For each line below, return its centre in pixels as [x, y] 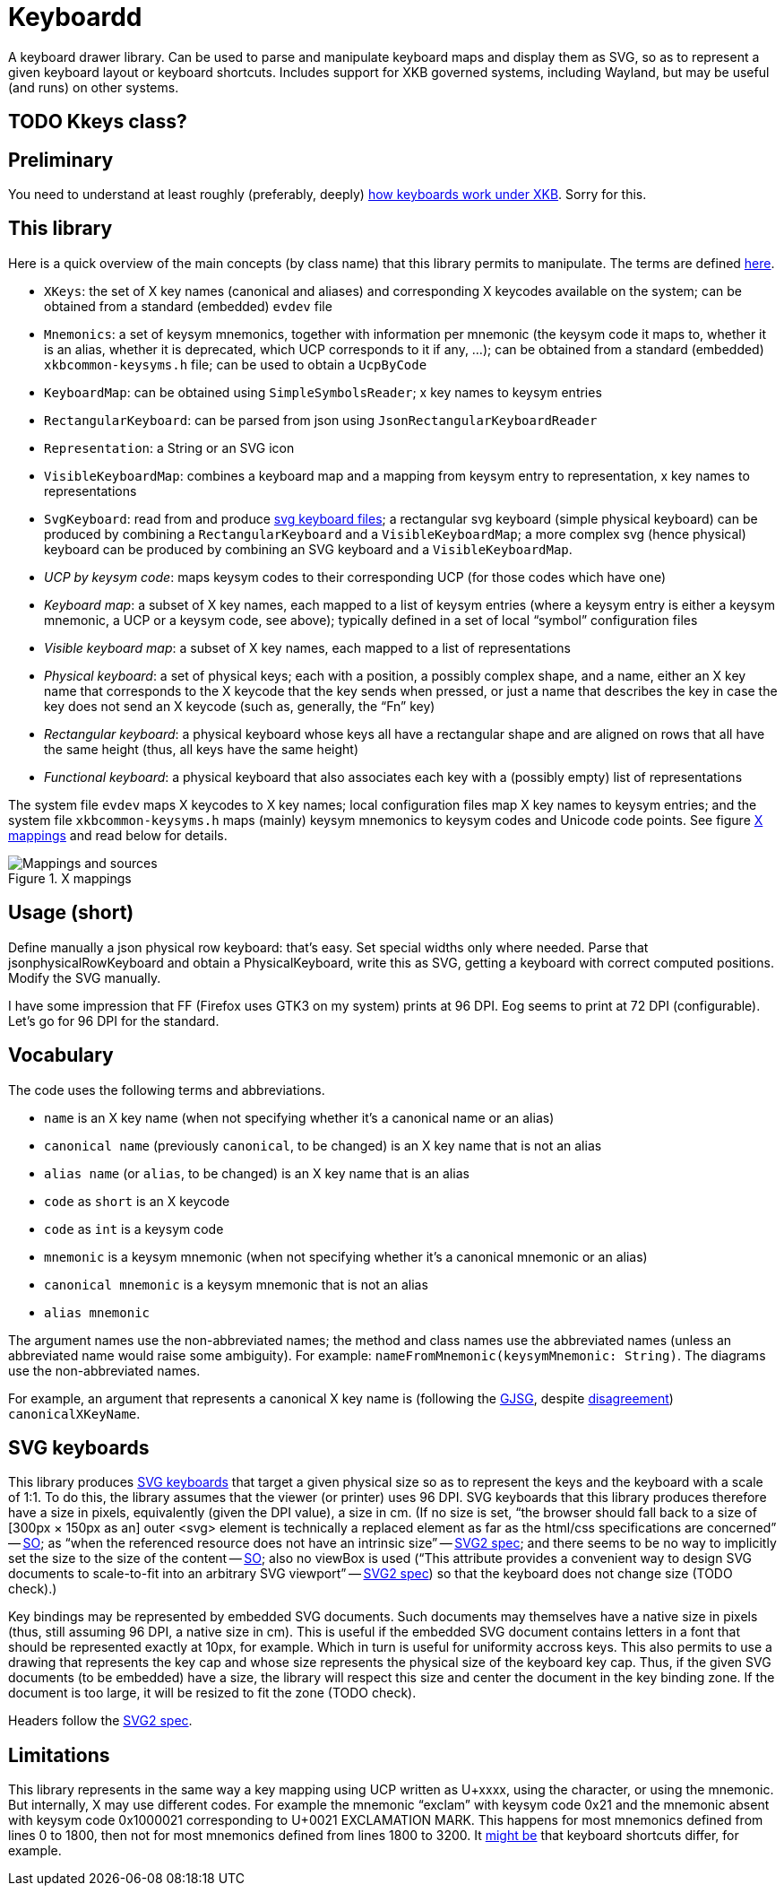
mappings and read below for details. [118, 835]
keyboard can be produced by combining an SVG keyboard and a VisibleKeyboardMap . [308, 549]
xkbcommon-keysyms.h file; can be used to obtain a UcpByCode [236, 364]
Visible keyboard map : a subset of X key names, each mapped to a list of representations [307, 647]
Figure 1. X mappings [70, 878]
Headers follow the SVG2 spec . [100, 1721]
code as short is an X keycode [137, 1201]
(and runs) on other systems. [94, 87]
